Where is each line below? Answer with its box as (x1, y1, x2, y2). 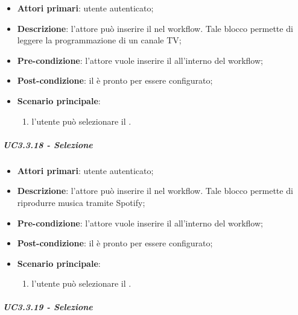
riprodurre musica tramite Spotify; (17, 196, 145, 208)
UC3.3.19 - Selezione (3, 301, 93, 313)
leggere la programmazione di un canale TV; (17, 34, 182, 46)
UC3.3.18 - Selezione (3, 138, 93, 151)
